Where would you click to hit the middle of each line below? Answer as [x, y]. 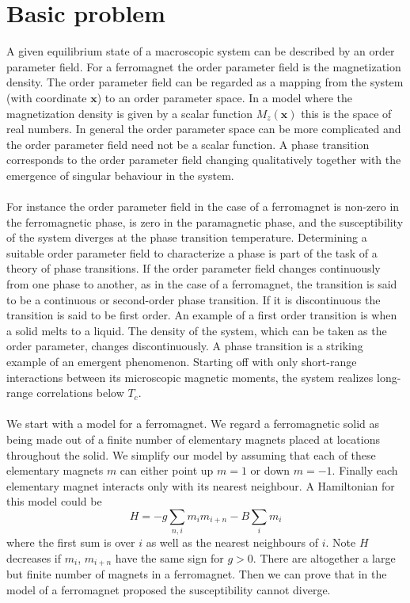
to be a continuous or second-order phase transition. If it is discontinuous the [194, 299]
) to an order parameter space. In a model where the [224, 97]
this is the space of [346, 113]
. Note [341, 542]
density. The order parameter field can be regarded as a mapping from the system [205, 82]
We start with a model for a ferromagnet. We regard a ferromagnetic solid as [193, 424]
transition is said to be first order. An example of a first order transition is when [202, 315]
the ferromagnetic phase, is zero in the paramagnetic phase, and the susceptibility [205, 221]
